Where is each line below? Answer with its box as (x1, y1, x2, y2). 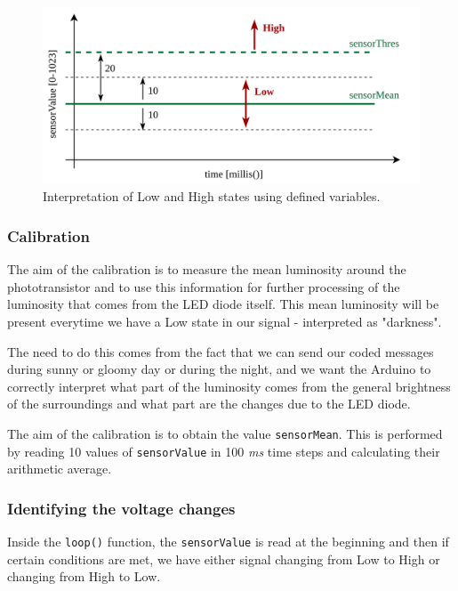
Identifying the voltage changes (7, 497, 236, 519)
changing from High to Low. (7, 567, 161, 586)
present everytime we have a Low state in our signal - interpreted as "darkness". (7, 312, 442, 330)
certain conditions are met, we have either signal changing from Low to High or (7, 549, 440, 568)
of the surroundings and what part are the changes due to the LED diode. (7, 394, 411, 413)
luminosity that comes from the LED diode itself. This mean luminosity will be (7, 295, 439, 313)
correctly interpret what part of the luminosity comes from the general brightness (7, 376, 451, 395)
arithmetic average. (7, 459, 112, 478)
